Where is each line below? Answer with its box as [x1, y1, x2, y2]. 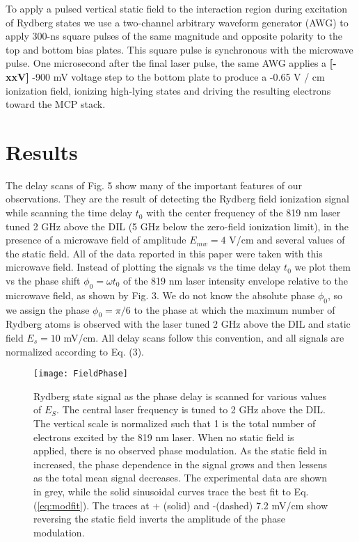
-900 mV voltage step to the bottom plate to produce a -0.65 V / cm [32, 69, 325, 83]
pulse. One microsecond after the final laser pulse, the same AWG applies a [6, 56, 327, 70]
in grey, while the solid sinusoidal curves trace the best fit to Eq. [33, 484, 309, 499]
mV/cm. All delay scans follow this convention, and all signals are [63, 330, 344, 345]
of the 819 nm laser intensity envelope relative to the [123, 273, 349, 288]
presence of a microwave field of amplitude [6, 232, 186, 247]
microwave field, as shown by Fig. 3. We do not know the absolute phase [6, 287, 315, 302]
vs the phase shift [6, 273, 81, 288]
